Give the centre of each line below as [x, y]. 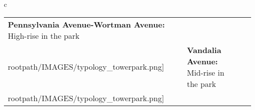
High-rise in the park [44, 35]
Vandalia [204, 50]
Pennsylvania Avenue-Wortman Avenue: [87, 24]
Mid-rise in [206, 72]
